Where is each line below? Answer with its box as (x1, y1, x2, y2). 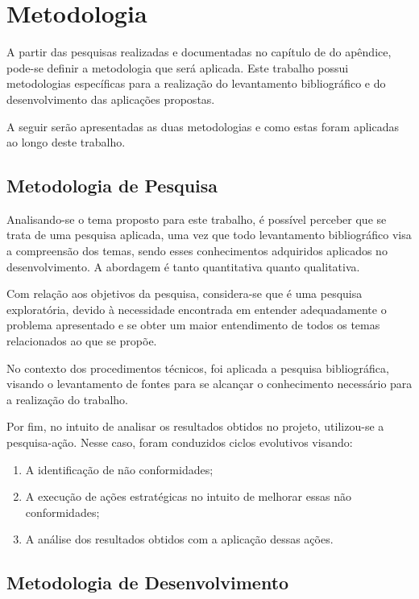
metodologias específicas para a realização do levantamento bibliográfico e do (6, 75, 386, 92)
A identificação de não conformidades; (25, 461, 214, 477)
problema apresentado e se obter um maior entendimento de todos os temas (6, 316, 380, 333)
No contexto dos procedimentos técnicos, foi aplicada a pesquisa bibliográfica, (6, 359, 389, 376)
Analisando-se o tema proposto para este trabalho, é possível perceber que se (6, 210, 387, 227)
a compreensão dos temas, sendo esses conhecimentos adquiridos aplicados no (6, 242, 388, 259)
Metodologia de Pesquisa (6, 173, 218, 198)
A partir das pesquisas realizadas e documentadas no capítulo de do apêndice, (6, 43, 392, 60)
